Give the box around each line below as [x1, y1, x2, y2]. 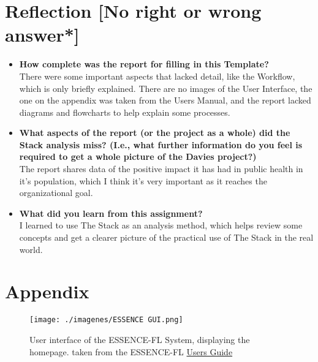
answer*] [5, 22, 80, 47]
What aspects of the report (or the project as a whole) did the [19, 126, 290, 139]
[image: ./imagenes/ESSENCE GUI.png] [29, 315, 183, 325]
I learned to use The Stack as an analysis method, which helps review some [19, 219, 303, 232]
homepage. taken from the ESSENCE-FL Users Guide [29, 345, 233, 358]
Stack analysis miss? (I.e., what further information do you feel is [19, 138, 303, 151]
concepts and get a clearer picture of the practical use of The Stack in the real [19, 231, 314, 244]
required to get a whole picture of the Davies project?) [19, 150, 257, 163]
